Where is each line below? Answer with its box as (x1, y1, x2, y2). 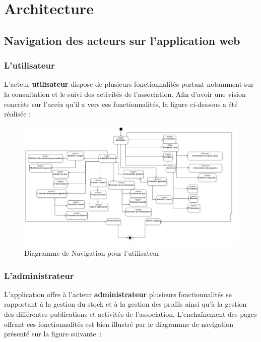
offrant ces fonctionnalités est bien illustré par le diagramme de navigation (4, 318, 234, 329)
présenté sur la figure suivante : (4, 328, 102, 339)
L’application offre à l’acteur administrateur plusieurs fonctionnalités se (4, 289, 232, 299)
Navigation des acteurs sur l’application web (4, 32, 240, 48)
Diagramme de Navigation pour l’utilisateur (24, 248, 160, 258)
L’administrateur (4, 269, 74, 281)
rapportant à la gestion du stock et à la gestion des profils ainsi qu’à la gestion (4, 299, 247, 309)
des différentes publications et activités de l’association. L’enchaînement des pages (4, 309, 257, 319)
